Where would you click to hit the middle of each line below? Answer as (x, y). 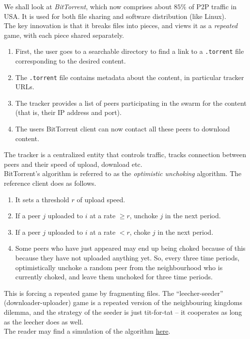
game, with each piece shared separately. (64, 35)
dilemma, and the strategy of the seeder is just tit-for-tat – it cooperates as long (123, 312)
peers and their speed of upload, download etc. (73, 164)
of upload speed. (101, 199)
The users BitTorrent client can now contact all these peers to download (123, 129)
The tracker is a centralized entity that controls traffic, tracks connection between (125, 154)
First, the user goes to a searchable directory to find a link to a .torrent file (130, 51)
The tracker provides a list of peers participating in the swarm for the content (131, 103)
